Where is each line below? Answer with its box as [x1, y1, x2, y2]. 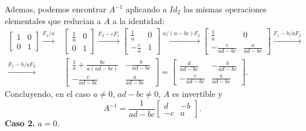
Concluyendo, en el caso [5, 88, 91, 100]
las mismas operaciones [183, 3, 267, 15]
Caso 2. [5, 117, 35, 129]
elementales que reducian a [5, 14, 101, 26]
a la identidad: [113, 14, 165, 26]
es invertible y [172, 88, 223, 100]
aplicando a [125, 3, 167, 15]
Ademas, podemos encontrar [5, 3, 107, 15]
